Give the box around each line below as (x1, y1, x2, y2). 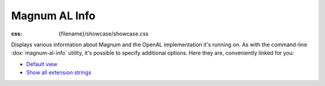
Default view (26, 60, 58, 67)
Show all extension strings (26, 69, 91, 76)
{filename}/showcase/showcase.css (58, 30, 149, 37)
